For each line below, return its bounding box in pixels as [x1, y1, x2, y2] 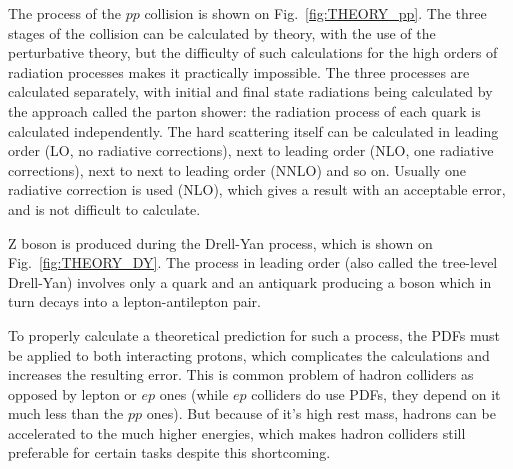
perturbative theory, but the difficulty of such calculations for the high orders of [8, 42, 498, 63]
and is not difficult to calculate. [8, 198, 201, 219]
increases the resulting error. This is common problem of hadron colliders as [8, 364, 474, 385]
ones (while [159, 383, 229, 404]
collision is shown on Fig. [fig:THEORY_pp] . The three [144, 3, 487, 23]
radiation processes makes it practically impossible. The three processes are [8, 61, 470, 82]
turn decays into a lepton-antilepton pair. [8, 291, 261, 312]
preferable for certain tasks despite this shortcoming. [8, 442, 331, 463]
